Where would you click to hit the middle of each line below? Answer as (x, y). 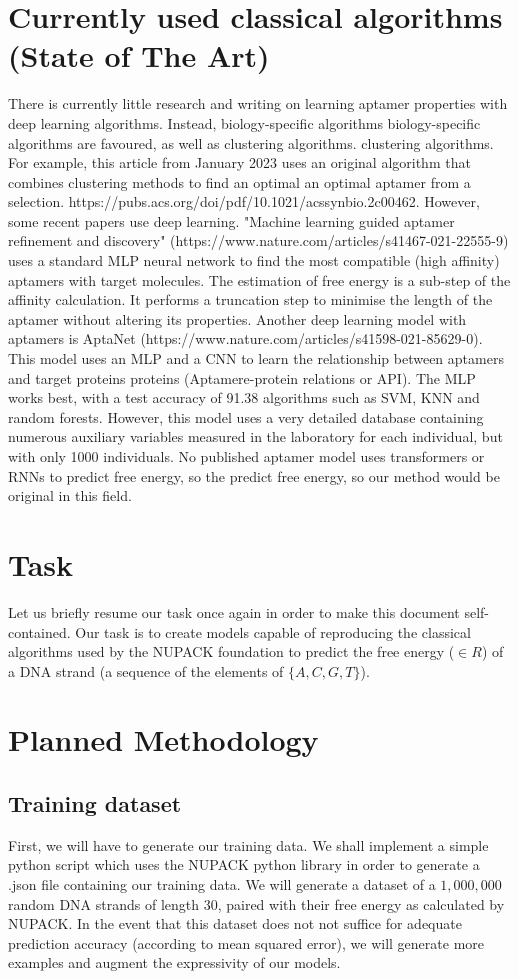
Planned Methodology (163, 739)
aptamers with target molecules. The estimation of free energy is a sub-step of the (259, 279)
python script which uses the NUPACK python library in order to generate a (244, 864)
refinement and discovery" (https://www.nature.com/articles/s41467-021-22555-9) (258, 240)
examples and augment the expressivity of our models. (174, 962)
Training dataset (95, 803)
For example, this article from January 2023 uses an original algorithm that (239, 162)
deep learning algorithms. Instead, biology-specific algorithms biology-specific (244, 122)
